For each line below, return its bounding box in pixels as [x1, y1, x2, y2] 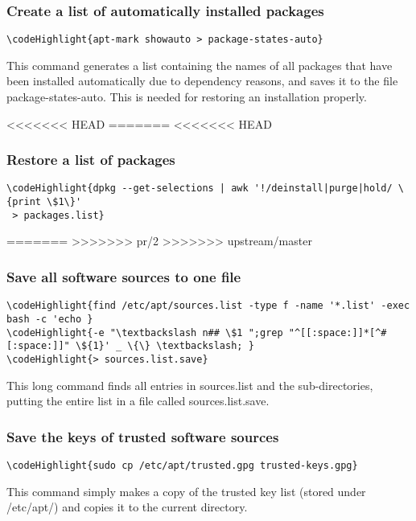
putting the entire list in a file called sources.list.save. [6, 392, 270, 409]
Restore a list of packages [6, 150, 175, 170]
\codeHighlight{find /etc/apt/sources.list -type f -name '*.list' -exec [6, 300, 410, 312]
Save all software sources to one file [6, 266, 241, 286]
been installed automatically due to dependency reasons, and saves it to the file [6, 72, 398, 89]
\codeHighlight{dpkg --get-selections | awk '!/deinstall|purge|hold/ [6, 183, 393, 195]
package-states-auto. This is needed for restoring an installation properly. [6, 88, 367, 105]
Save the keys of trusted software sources [6, 426, 279, 446]
